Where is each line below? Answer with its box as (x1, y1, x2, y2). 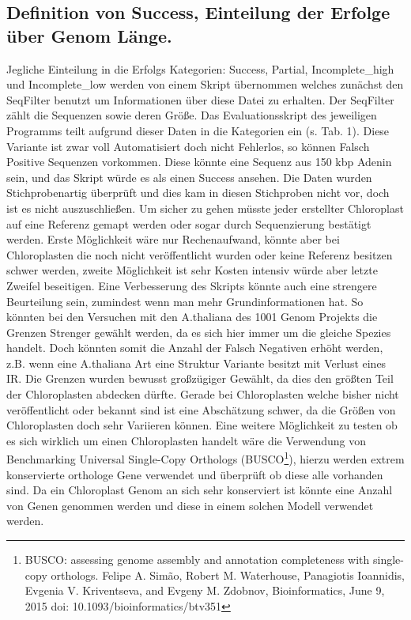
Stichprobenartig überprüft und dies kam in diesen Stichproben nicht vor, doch (6, 184, 390, 201)
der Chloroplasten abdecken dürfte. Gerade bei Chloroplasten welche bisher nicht (6, 386, 399, 403)
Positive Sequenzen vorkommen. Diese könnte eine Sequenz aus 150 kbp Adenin (6, 153, 392, 170)
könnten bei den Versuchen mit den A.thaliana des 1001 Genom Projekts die (6, 308, 378, 325)
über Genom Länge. (6, 23, 172, 47)
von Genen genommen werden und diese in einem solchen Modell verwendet (6, 497, 374, 513)
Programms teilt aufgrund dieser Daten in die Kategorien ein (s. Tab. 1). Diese (6, 122, 390, 138)
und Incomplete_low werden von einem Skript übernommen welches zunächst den (6, 76, 404, 93)
